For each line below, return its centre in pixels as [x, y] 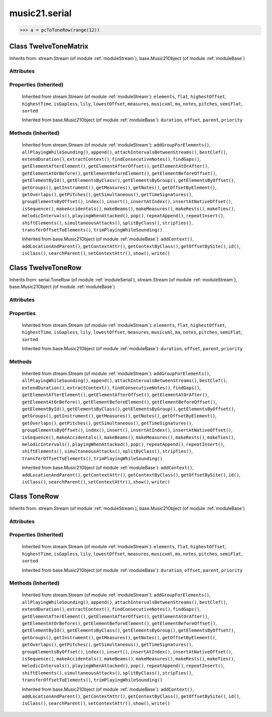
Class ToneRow [34, 496]
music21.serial [41, 13]
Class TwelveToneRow [45, 268]
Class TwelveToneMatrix [49, 46]
